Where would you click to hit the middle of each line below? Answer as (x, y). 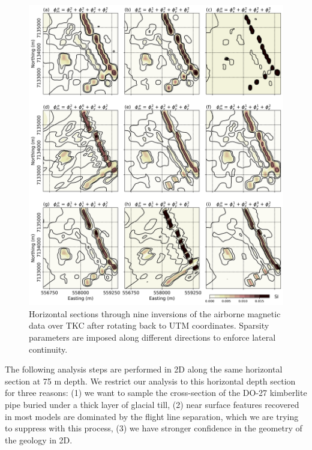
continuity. (48, 349)
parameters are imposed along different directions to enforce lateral (152, 337)
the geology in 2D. (39, 439)
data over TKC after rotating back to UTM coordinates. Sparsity (149, 325)
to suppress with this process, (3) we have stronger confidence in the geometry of (154, 428)
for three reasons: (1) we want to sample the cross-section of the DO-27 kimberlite (156, 393)
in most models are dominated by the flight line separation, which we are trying (152, 416)
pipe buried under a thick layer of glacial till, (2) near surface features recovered (152, 404)
